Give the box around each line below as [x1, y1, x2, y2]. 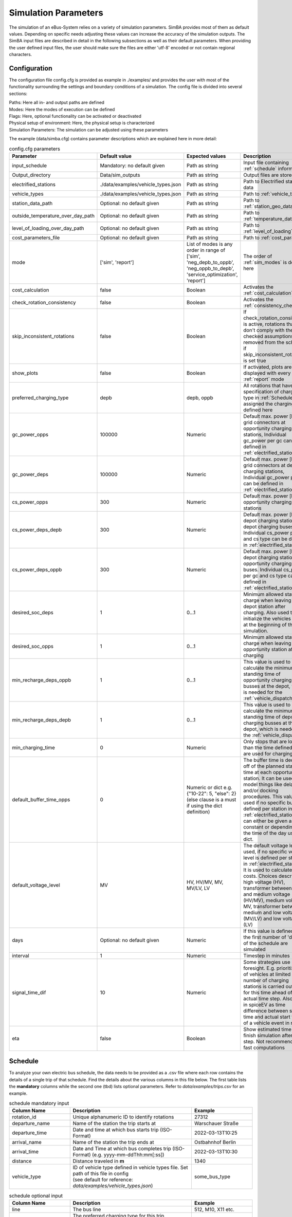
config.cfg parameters [9, 145, 60, 152]
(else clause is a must [186, 796, 237, 803]
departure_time [12, 1129, 47, 1136]
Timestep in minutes [243, 952, 290, 959]
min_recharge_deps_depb [12, 716, 72, 723]
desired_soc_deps [12, 609, 54, 616]
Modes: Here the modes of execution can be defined [9, 106, 115, 112]
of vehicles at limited [243, 971, 291, 977]
